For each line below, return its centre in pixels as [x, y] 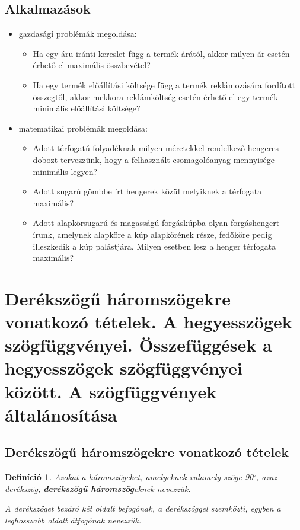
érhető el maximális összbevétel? [92, 65]
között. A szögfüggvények [111, 391]
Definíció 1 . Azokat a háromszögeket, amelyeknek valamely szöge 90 [129, 477]
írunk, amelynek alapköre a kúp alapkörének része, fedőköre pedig [152, 234]
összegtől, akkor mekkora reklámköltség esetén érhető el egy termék [155, 96]
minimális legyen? [65, 171]
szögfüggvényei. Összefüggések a [138, 345]
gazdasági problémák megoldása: [78, 33]
